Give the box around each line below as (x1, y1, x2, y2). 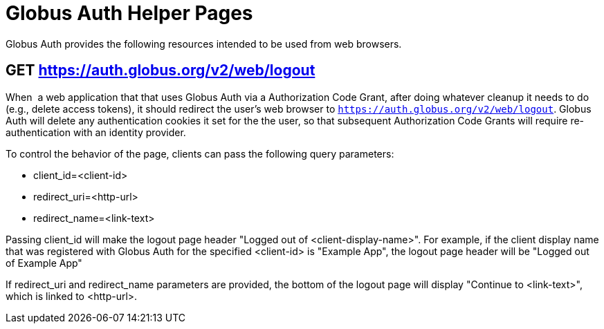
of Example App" (6, 256, 82, 269)
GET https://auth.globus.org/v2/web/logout (6, 62, 315, 79)
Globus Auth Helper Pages (6, 1, 253, 25)
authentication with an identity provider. (6, 126, 186, 138)
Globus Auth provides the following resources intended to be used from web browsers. (6, 37, 402, 50)
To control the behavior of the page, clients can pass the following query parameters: (6, 147, 394, 160)
